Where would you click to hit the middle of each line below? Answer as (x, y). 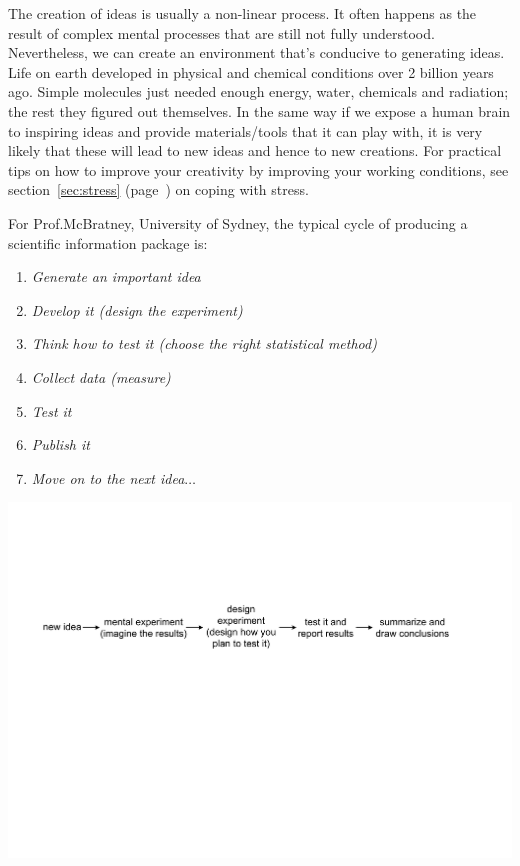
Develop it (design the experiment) (137, 309)
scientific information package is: (108, 242)
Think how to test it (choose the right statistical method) (204, 343)
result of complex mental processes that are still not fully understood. (221, 32)
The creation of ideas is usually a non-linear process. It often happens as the (242, 13)
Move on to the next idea (108, 477)
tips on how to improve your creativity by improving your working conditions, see (258, 169)
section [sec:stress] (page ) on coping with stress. (158, 189)
